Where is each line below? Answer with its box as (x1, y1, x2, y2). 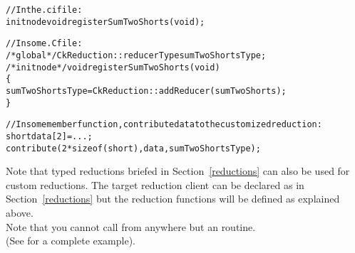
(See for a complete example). (6, 233, 136, 248)
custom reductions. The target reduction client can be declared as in (6, 177, 304, 192)
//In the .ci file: (6, 5, 83, 15)
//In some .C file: (6, 38, 83, 49)
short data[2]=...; (6, 131, 93, 141)
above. (6, 205, 34, 220)
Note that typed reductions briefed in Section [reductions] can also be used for (6, 163, 350, 178)
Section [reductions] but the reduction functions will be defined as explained (6, 191, 340, 206)
